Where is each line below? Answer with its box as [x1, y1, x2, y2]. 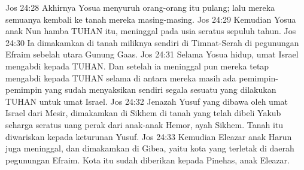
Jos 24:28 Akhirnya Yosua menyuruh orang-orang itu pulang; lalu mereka [5, 1, 275, 13]
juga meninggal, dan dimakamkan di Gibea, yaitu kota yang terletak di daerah [5, 142, 294, 154]
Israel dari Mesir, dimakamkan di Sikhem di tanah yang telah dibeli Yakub [5, 107, 281, 119]
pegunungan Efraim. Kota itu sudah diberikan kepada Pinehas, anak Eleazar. [5, 153, 290, 166]
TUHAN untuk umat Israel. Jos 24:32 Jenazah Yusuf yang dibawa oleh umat [5, 95, 288, 107]
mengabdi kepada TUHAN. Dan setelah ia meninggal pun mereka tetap [5, 59, 269, 72]
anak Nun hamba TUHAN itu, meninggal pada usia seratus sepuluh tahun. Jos [5, 25, 296, 37]
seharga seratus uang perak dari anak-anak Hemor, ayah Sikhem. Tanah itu [5, 118, 284, 130]
